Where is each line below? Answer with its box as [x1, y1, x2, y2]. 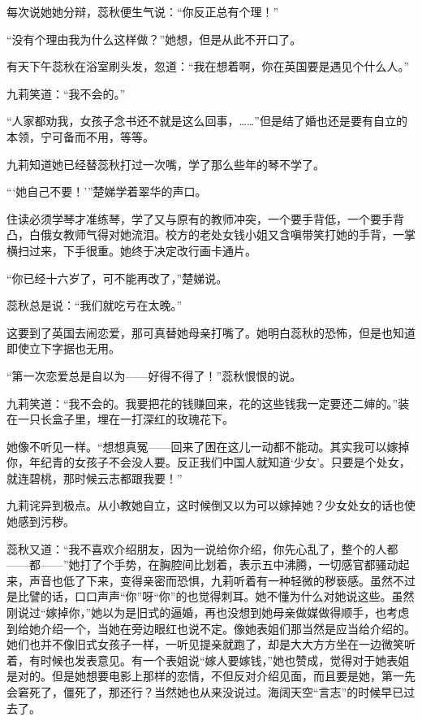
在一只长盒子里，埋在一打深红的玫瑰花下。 [6, 410, 234, 428]
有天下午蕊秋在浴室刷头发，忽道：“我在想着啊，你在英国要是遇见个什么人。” [6, 58, 410, 75]
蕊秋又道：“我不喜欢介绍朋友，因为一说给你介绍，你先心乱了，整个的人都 [6, 540, 398, 557]
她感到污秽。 [6, 513, 75, 530]
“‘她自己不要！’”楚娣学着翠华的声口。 [6, 183, 207, 200]
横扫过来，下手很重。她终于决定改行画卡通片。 [6, 241, 256, 258]
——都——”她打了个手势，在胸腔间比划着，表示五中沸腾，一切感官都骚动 [6, 556, 398, 573]
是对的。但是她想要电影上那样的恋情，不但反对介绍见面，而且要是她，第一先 [6, 667, 416, 684]
